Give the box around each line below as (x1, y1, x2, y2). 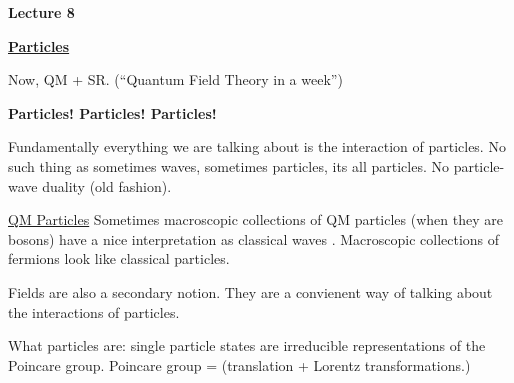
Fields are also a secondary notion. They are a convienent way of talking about (8, 281, 493, 302)
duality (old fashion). (42, 175, 172, 196)
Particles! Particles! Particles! (8, 102, 217, 123)
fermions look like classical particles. (8, 248, 230, 269)
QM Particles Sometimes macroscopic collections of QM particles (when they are (8, 209, 503, 230)
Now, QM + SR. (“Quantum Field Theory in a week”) (8, 69, 343, 90)
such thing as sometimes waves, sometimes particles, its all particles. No (8, 155, 449, 176)
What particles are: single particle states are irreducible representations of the (8, 335, 486, 356)
